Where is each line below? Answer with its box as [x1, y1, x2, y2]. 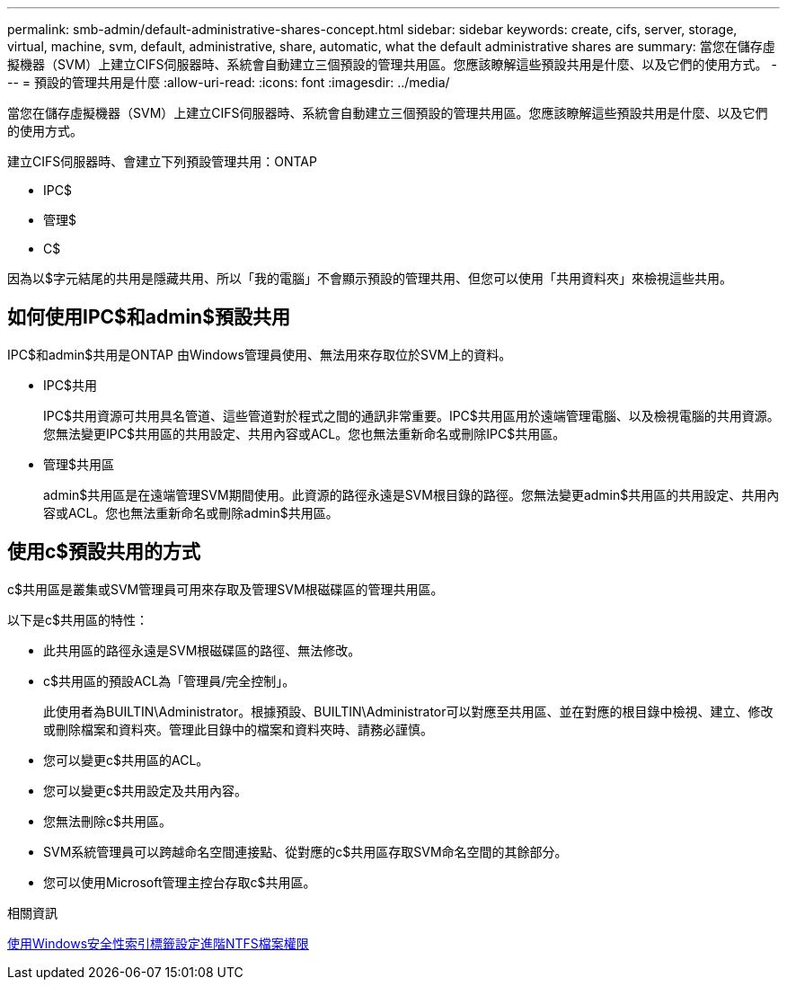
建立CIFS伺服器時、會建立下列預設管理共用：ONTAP [7, 154, 317, 169]
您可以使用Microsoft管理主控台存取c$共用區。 [43, 874, 316, 890]
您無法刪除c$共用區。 [43, 813, 172, 829]
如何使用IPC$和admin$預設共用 [7, 306, 290, 329]
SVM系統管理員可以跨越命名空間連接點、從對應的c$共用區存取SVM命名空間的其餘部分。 [43, 843, 568, 859]
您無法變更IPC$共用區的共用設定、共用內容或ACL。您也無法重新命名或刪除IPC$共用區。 [43, 425, 566, 441]
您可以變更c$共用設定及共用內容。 [43, 782, 247, 798]
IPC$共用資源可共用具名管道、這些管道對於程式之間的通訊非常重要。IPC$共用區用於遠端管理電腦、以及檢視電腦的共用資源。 [43, 407, 780, 423]
